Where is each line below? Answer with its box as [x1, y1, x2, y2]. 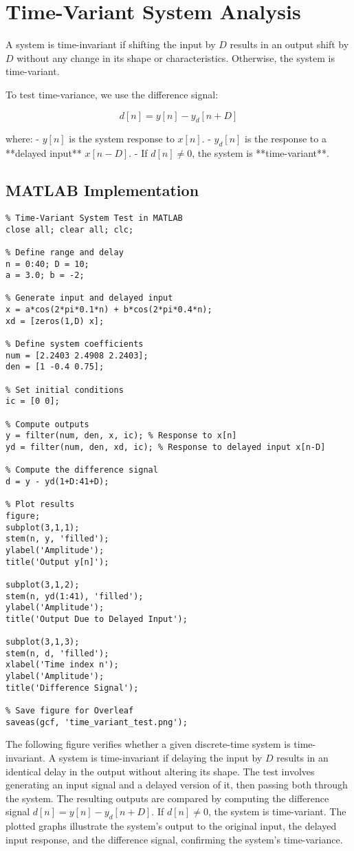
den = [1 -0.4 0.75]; [5, 362, 104, 372]
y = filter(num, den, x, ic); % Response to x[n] [5, 431, 237, 441]
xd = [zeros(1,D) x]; [5, 316, 104, 326]
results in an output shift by [230, 37, 349, 52]
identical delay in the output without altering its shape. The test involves [5, 764, 315, 778]
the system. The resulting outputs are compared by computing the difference [5, 790, 329, 805]
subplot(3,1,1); [5, 522, 80, 532]
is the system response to [69, 131, 175, 146]
